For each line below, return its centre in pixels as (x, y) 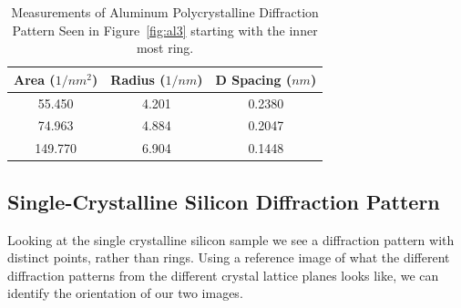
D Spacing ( (254, 79)
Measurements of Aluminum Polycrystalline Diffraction (165, 12)
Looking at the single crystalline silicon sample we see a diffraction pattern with (231, 239)
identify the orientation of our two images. (125, 293)
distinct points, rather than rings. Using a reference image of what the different (229, 257)
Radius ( (138, 79)
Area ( (35, 79)
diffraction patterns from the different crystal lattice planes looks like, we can (223, 275)
